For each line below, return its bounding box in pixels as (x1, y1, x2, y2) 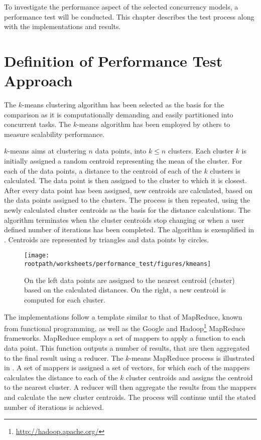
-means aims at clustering (8, 145, 86, 156)
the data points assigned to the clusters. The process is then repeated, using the (4, 195, 250, 205)
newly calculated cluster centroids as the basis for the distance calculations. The (4, 205, 251, 215)
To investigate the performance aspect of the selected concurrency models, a (4, 2, 238, 12)
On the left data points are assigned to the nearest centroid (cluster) (24, 274, 235, 285)
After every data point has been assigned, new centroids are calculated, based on (4, 185, 252, 195)
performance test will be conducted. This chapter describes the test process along (4, 11, 254, 22)
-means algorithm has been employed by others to (77, 119, 230, 129)
